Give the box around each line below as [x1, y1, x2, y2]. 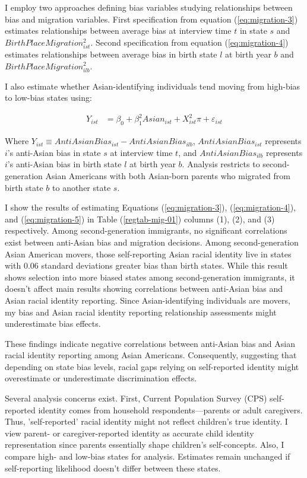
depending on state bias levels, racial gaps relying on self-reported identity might [5, 360, 299, 372]
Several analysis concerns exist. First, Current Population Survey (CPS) [5, 392, 267, 404]
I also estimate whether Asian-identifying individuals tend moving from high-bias [5, 79, 300, 92]
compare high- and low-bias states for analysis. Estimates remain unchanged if [5, 450, 290, 463]
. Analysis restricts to [182, 158, 260, 170]
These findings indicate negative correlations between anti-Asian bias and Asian [5, 337, 295, 349]
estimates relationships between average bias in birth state [5, 47, 217, 60]
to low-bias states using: [5, 91, 92, 104]
